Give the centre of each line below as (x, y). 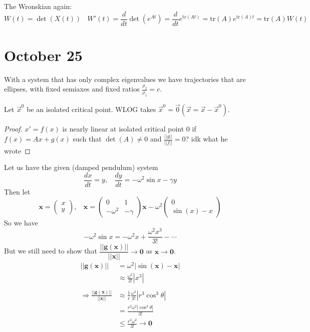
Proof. (13, 129)
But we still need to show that (51, 251)
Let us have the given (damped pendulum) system (81, 167)
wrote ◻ (17, 150)
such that (87, 139)
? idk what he (207, 139)
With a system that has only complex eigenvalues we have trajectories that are (125, 79)
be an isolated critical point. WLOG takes (91, 109)
